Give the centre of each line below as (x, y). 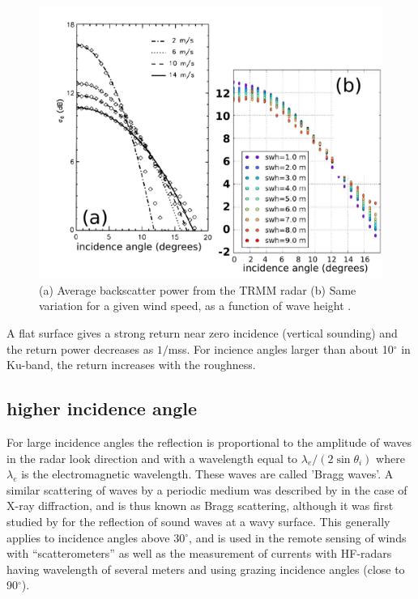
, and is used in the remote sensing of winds (298, 537)
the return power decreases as (80, 348)
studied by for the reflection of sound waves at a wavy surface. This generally (198, 521)
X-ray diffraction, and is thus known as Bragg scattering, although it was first (200, 506)
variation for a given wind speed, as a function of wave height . (195, 306)
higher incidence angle (102, 408)
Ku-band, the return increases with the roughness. (131, 365)
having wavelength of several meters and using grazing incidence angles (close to (206, 569)
